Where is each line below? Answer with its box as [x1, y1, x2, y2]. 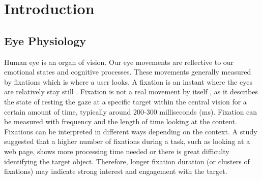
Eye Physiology [4, 32, 86, 48]
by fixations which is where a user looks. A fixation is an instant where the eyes [4, 76, 252, 87]
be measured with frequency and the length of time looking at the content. [4, 116, 237, 127]
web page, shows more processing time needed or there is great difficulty [4, 146, 229, 156]
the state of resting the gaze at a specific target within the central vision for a [4, 96, 247, 106]
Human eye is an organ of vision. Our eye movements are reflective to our [4, 56, 234, 67]
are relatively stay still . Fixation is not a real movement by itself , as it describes [4, 86, 258, 97]
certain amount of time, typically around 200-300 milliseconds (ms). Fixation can [4, 106, 257, 117]
